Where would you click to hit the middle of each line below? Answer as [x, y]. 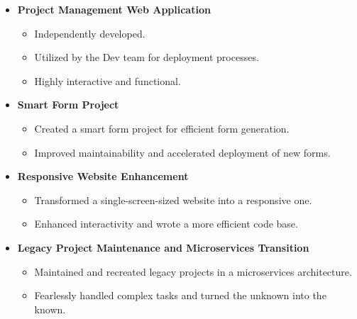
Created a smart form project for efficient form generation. [162, 128]
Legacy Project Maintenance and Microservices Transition [163, 247]
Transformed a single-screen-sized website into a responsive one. [173, 200]
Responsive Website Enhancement [103, 176]
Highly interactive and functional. [108, 80]
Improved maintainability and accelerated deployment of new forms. [182, 152]
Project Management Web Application [114, 9]
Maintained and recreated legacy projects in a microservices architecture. [193, 271]
